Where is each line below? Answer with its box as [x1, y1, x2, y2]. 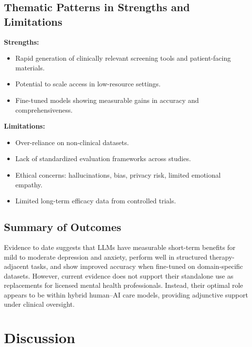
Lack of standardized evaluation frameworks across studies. [15, 153, 191, 164]
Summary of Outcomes [4, 219, 121, 234]
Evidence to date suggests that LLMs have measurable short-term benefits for [4, 242, 235, 252]
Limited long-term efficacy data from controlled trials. [15, 196, 176, 206]
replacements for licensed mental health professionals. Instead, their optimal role [4, 280, 243, 290]
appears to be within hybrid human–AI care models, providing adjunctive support [4, 289, 248, 299]
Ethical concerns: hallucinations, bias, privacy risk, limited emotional [15, 169, 221, 180]
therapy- [209, 251, 235, 262]
